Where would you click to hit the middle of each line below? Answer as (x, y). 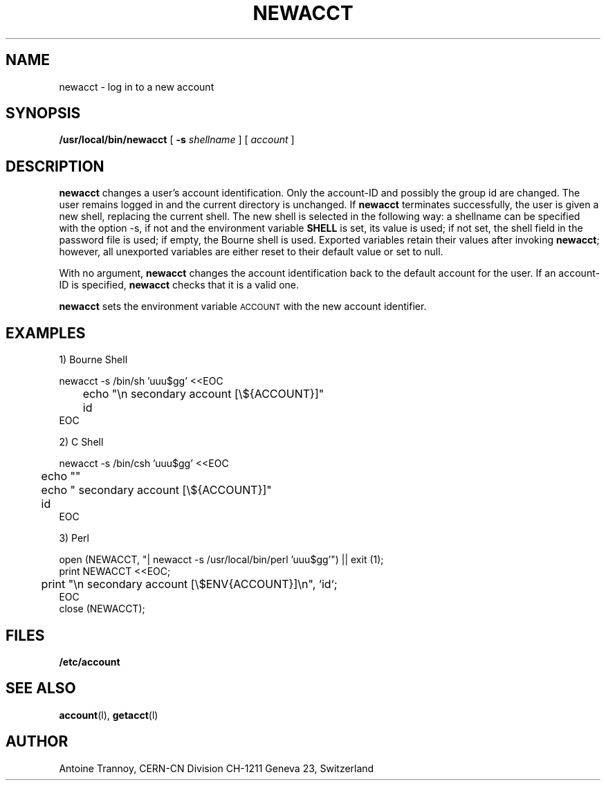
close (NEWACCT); (102, 609)
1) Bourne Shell (93, 360)
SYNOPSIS (43, 113)
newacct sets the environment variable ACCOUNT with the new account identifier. (243, 307)
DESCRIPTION (55, 166)
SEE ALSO (41, 688)
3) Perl (74, 538)
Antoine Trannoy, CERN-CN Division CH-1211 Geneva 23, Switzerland (217, 768)
